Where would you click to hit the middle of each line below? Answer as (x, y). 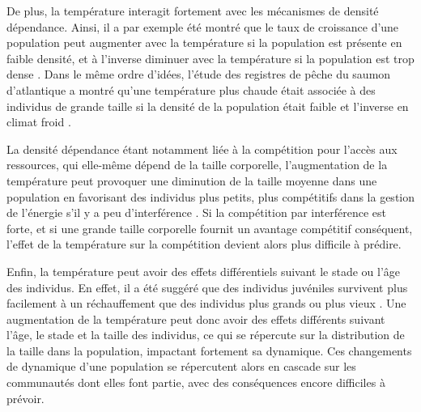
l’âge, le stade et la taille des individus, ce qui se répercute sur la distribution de (206, 335)
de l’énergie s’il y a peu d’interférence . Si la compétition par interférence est (196, 212)
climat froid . (39, 122)
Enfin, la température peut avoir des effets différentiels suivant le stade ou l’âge (204, 271)
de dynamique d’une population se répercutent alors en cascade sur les (181, 366)
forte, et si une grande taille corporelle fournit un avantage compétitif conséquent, (210, 228)
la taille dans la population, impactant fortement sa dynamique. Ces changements (209, 350)
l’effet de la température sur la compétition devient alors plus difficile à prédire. (204, 244)
